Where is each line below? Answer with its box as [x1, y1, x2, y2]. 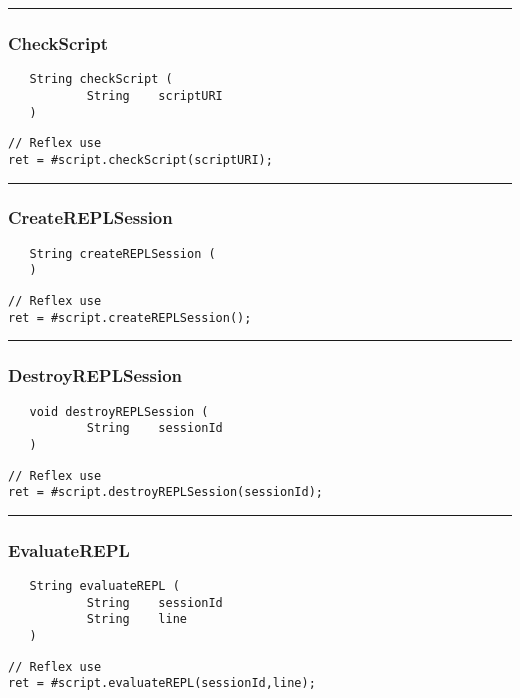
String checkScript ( [29, 72, 173, 87]
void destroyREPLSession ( [29, 404, 209, 419]
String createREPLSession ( [29, 246, 216, 261]
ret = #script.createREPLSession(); [8, 310, 252, 325]
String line [86, 612, 187, 627]
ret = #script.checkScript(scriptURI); [8, 152, 273, 167]
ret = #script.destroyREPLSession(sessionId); [8, 485, 323, 500]
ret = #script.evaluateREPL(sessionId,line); [8, 676, 316, 691]
